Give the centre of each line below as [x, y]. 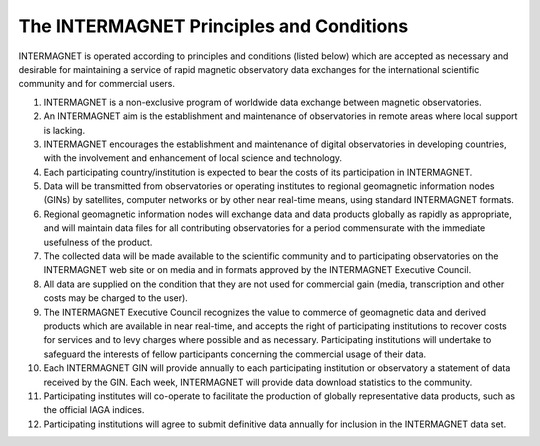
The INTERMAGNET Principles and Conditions [213, 26]
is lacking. [64, 130]
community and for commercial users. [96, 84]
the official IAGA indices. [94, 410]
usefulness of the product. [98, 242]
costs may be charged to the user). [116, 298]
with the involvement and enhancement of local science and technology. [193, 158]
